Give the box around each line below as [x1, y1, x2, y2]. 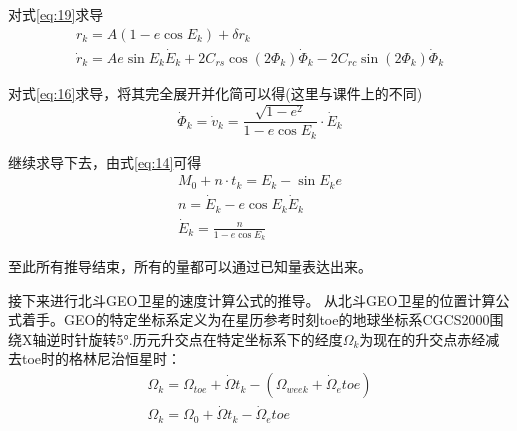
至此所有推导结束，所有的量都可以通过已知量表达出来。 [8, 256, 372, 277]
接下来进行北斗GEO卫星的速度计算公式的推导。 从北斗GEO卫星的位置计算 [8, 289, 496, 310]
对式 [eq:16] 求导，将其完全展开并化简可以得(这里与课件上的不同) [8, 82, 423, 103]
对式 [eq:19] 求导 [8, 4, 104, 24]
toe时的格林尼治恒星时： [21, 348, 182, 369]
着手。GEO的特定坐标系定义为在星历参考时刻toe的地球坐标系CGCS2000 [21, 309, 490, 330]
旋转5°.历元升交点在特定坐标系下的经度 [88, 328, 343, 349]
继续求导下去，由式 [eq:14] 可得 [8, 151, 202, 172]
